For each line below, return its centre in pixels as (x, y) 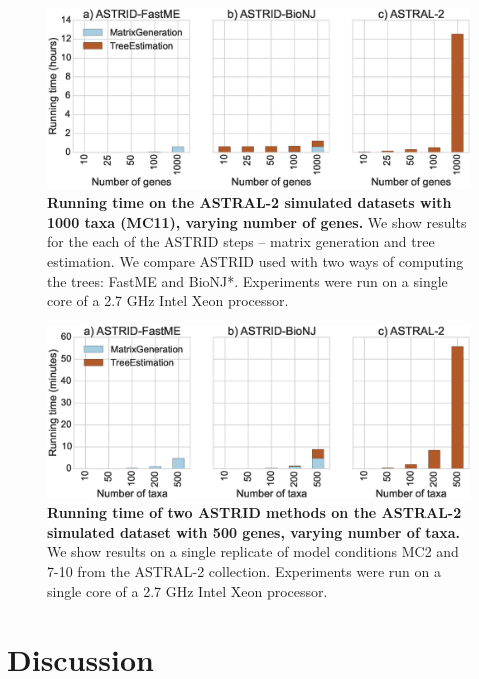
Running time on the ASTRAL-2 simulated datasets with (249, 202)
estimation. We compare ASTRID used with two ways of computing (255, 260)
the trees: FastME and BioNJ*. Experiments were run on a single (247, 280)
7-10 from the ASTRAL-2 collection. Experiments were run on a (244, 570)
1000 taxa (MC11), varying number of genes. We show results (257, 221)
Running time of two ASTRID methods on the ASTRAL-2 (254, 512)
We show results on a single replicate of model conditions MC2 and (253, 551)
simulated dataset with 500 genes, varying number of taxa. (254, 531)
